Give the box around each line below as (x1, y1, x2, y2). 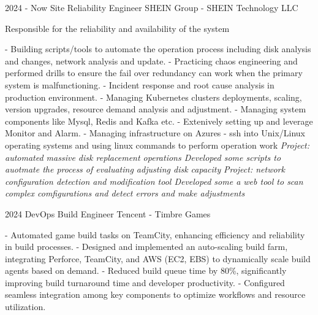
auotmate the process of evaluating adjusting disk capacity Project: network (5, 163, 285, 176)
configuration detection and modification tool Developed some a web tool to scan (5, 174, 303, 187)
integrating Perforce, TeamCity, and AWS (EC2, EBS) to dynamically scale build (5, 252, 311, 265)
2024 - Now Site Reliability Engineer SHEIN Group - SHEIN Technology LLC (5, 1, 298, 14)
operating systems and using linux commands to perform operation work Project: (5, 138, 310, 151)
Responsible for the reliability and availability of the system (5, 21, 230, 34)
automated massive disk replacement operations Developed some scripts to (5, 150, 281, 163)
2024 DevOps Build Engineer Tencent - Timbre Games (5, 207, 211, 220)
